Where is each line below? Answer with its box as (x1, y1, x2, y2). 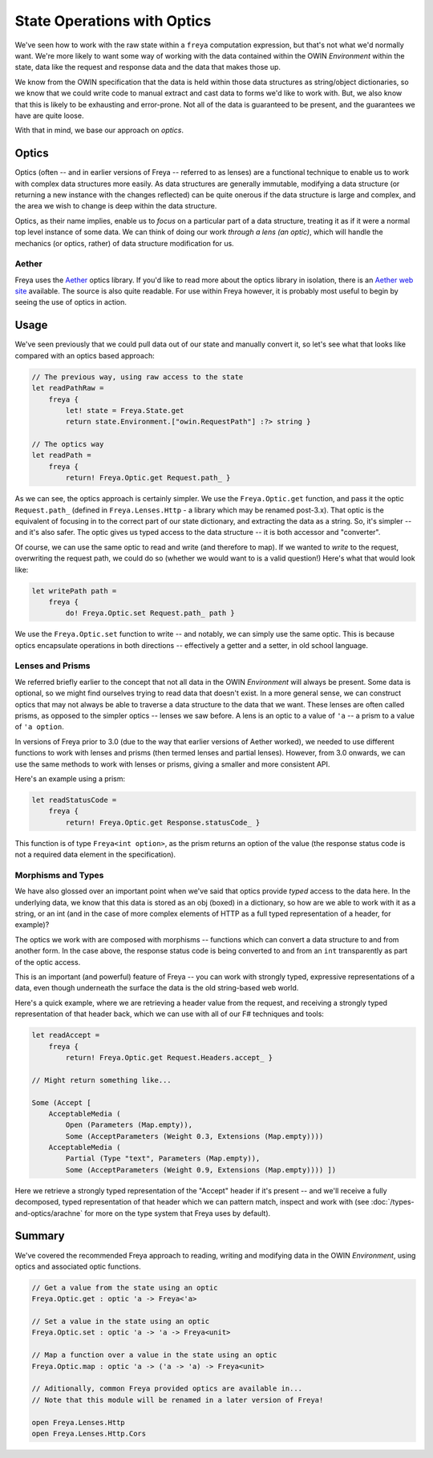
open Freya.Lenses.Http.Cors (31, 1428, 147, 1438)
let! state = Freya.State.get (65, 406, 184, 415)
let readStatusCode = (31, 795, 117, 804)
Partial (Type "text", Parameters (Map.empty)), (65, 1154, 261, 1163)
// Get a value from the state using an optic (31, 1283, 218, 1292)
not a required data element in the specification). (14, 850, 176, 860)
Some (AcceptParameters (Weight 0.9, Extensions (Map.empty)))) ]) (65, 1165, 337, 1174)
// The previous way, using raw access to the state (31, 372, 244, 381)
